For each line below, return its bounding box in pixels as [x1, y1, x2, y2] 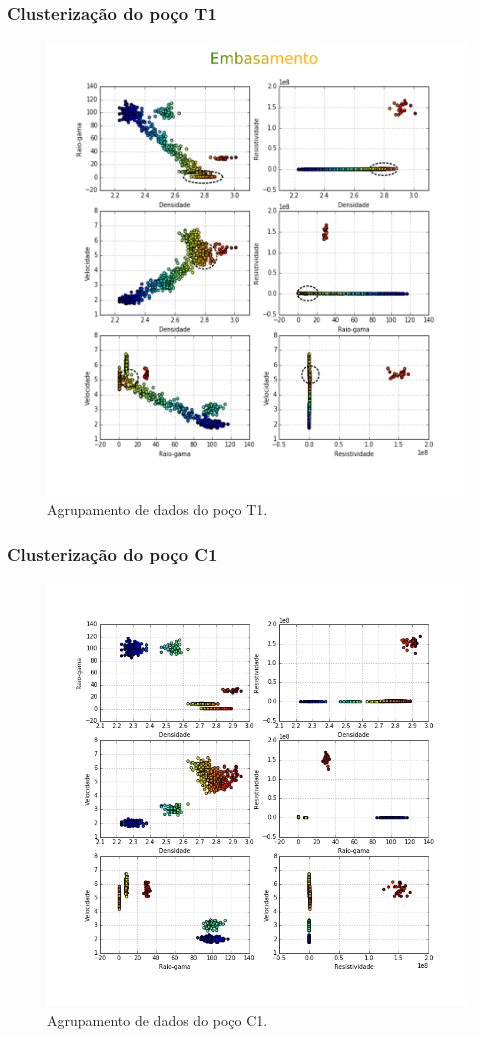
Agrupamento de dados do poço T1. [47, 499, 268, 520]
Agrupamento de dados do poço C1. [47, 1009, 268, 1030]
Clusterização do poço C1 [7, 541, 218, 566]
